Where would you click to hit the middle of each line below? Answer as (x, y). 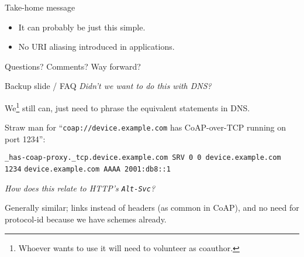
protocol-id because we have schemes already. (86, 219)
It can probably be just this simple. (82, 27)
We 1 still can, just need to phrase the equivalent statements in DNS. (127, 107)
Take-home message (40, 7)
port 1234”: (25, 138)
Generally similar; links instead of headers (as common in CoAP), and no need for (152, 208)
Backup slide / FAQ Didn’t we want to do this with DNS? (108, 86)
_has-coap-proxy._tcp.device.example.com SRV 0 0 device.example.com (143, 158)
